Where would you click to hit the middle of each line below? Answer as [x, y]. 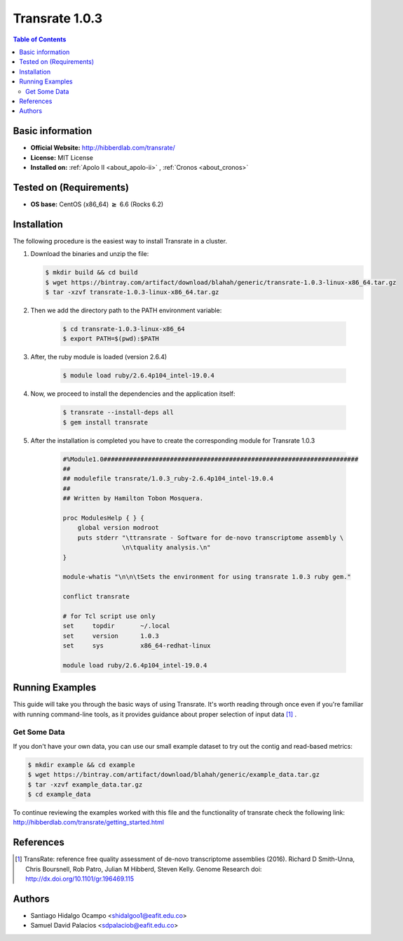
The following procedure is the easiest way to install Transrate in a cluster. [120, 241]
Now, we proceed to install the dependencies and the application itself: [133, 394]
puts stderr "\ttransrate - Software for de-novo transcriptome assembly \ [211, 538]
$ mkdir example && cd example [82, 765]
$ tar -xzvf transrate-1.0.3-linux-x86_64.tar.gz [132, 292]
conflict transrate [96, 597]
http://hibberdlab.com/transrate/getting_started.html [89, 822]
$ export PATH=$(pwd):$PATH [111, 339]
